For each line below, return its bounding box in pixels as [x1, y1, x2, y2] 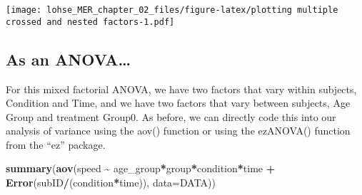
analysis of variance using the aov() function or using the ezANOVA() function [6, 123, 351, 138]
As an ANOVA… [6, 48, 131, 70]
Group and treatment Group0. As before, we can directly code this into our [6, 109, 336, 124]
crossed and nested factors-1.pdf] [6, 16, 175, 27]
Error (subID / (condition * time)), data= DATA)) [6, 175, 216, 190]
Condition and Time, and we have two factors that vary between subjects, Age [6, 95, 351, 110]
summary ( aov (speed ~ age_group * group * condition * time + [6, 161, 276, 176]
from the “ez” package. [6, 137, 106, 152]
